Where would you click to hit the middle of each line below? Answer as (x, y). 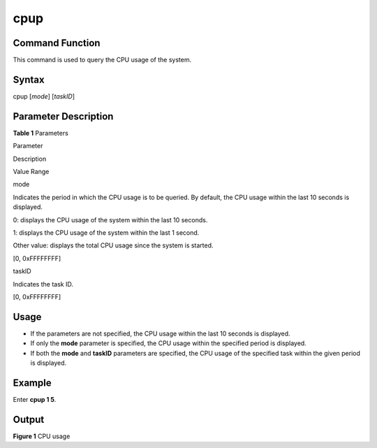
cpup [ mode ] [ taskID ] (44, 96)
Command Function (57, 43)
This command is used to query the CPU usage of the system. (102, 60)
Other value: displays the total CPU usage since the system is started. (113, 245)
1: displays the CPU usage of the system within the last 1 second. (106, 233)
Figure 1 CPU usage (42, 436)
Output (29, 419)
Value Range (31, 172)
